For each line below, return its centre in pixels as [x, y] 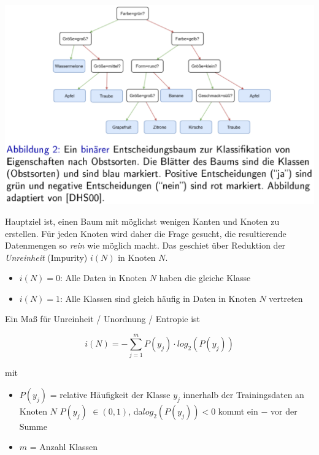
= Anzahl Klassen [63, 447]
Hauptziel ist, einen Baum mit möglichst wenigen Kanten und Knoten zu [142, 221]
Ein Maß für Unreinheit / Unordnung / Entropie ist [103, 319]
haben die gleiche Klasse [205, 278]
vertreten [286, 298]
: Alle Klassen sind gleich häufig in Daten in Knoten [158, 298]
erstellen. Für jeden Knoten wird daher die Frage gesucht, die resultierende [146, 233]
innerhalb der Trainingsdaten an [244, 394]
